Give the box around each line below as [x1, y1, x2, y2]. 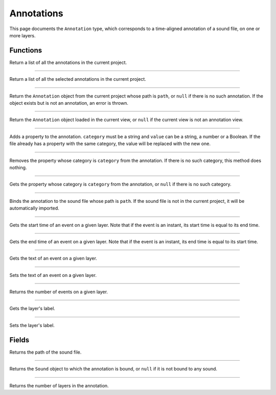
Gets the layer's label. [9, 306, 56, 312]
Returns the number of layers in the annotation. [9, 382, 109, 388]
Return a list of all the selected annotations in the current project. [9, 76, 147, 82]
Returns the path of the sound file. [9, 349, 82, 355]
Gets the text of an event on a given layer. [9, 255, 97, 262]
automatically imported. [9, 205, 60, 212]
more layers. [9, 32, 36, 38]
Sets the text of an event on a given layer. [9, 272, 97, 278]
